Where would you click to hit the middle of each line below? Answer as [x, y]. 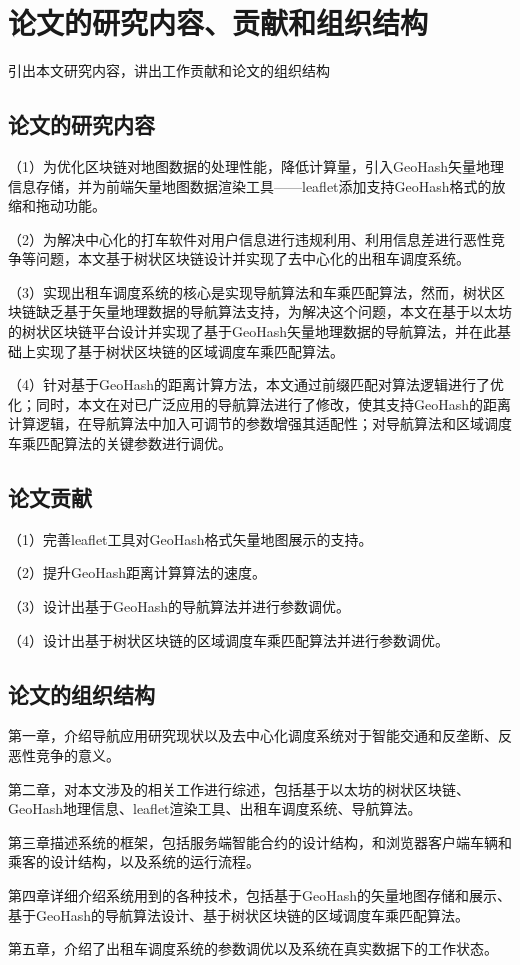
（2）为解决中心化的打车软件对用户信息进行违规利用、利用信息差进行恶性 [249, 238]
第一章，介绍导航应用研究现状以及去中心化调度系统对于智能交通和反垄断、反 [260, 735]
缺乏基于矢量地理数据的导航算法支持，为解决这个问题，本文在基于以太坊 [273, 311]
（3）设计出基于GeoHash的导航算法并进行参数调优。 [179, 606]
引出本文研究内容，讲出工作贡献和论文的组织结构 [169, 70]
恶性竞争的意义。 [64, 755]
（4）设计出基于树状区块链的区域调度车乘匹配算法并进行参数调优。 [228, 639]
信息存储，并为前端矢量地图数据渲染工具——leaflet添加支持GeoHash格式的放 [257, 185]
